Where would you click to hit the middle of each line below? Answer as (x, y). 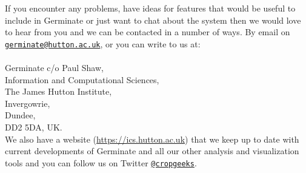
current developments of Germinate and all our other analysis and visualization (152, 151)
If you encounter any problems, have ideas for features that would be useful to (150, 8)
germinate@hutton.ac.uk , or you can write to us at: (103, 43)
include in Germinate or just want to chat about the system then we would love (153, 20)
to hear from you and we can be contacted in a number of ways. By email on (148, 32)
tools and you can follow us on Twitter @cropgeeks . (101, 162)
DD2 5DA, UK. (34, 127)
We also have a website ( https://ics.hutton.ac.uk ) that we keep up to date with (152, 139)
